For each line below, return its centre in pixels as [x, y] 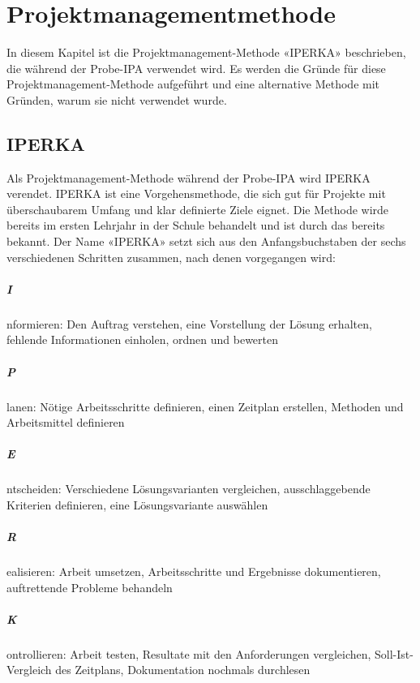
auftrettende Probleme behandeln [90, 587]
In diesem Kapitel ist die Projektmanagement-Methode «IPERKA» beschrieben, [206, 52]
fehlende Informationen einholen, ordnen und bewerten [143, 339]
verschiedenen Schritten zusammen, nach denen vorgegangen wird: [171, 257]
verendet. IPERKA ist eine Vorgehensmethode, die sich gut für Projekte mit [196, 193]
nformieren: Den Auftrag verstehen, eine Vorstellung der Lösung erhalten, [189, 323]
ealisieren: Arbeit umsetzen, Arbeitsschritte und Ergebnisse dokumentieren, [194, 571]
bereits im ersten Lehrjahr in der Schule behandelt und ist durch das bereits [196, 225]
